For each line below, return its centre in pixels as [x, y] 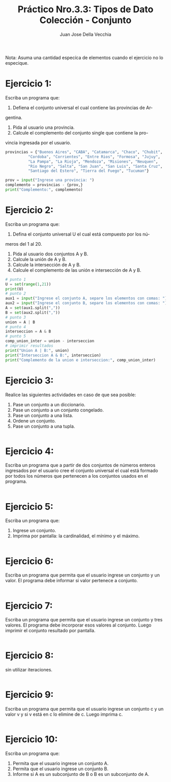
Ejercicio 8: [30, 656]
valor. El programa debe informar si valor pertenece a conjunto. [72, 581]
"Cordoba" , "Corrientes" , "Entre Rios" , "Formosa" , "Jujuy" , [94, 157]
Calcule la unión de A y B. [40, 259]
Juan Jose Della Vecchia [85, 34]
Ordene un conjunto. [34, 421]
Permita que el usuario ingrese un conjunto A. [61, 764]
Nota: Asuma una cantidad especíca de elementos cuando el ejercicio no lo [84, 58]
